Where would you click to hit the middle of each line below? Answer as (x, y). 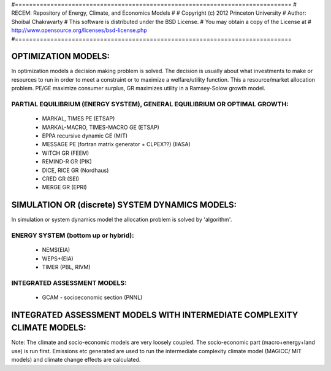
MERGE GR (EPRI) (64, 187)
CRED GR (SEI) (61, 179)
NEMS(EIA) (56, 250)
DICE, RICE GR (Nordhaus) (75, 170)
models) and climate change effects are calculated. (76, 360)
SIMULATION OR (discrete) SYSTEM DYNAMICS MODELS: (124, 205)
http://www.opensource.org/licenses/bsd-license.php (79, 30)
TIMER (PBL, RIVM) (67, 267)
